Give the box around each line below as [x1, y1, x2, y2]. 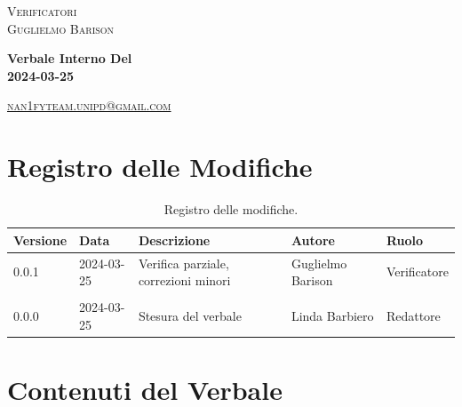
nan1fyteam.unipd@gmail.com [7, 96, 171, 115]
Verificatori [7, 2, 77, 20]
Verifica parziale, [138, 253, 229, 272]
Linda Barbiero [291, 307, 374, 325]
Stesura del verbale [138, 307, 242, 325]
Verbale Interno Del [7, 49, 132, 68]
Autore [291, 230, 335, 249]
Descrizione [138, 230, 211, 249]
